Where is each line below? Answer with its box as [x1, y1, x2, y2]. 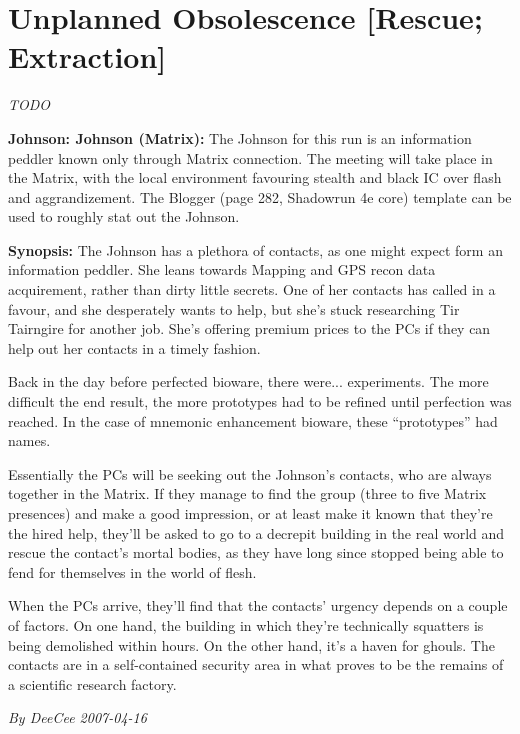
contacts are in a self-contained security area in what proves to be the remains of [8, 654, 504, 675]
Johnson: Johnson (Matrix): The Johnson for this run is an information [8, 127, 472, 148]
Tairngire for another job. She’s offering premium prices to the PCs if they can [8, 318, 491, 339]
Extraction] [8, 36, 167, 77]
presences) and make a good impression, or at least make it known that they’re [8, 503, 493, 523]
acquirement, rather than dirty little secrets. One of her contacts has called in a [8, 279, 496, 300]
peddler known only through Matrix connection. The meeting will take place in [8, 147, 493, 168]
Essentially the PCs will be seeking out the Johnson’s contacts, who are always [8, 463, 492, 484]
